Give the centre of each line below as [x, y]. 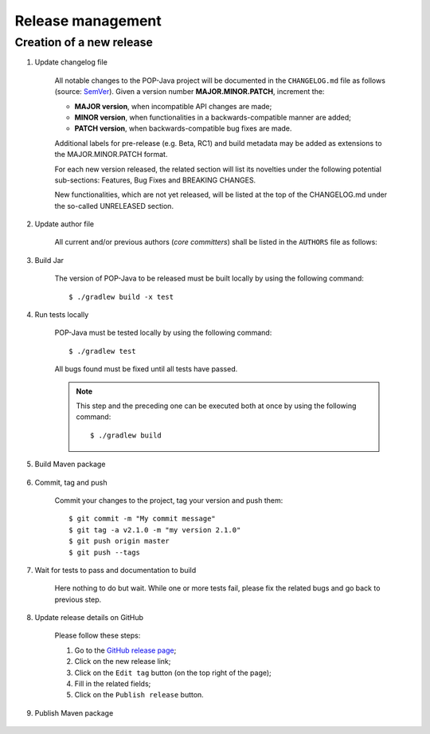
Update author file [64, 224]
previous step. [78, 599]
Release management [88, 21]
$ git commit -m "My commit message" [143, 519]
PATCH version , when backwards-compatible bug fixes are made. [183, 128]
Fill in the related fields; [113, 684]
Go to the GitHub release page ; [125, 650]
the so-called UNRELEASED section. [114, 206]
